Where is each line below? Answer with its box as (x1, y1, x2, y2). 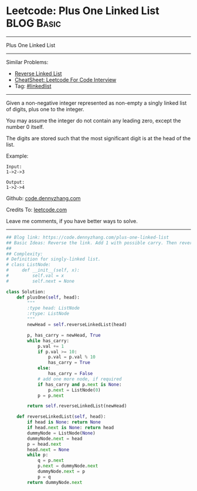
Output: (6, 179, 25, 185)
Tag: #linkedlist (14, 82, 52, 89)
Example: (6, 152, 29, 160)
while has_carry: (27, 337, 69, 344)
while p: (27, 452, 49, 458)
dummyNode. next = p (37, 469, 85, 475)
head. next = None (27, 446, 69, 453)
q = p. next (37, 457, 64, 463)
